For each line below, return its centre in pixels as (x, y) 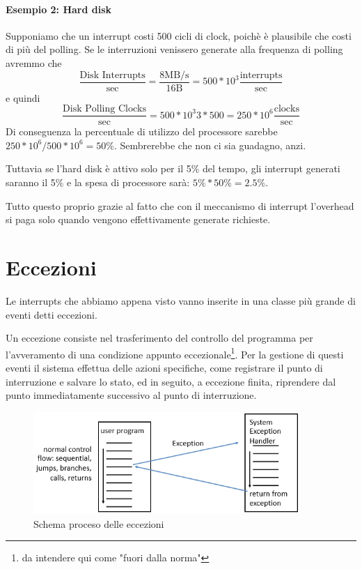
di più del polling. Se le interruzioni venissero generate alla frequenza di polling (174, 49)
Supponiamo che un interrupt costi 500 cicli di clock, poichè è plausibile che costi (179, 35)
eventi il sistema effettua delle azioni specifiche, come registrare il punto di (164, 368)
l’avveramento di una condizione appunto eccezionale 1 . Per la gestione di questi (175, 353)
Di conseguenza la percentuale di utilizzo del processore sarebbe (142, 131)
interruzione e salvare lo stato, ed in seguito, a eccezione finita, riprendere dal (171, 381)
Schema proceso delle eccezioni (99, 523)
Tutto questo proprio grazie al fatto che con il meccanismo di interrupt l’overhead (180, 205)
